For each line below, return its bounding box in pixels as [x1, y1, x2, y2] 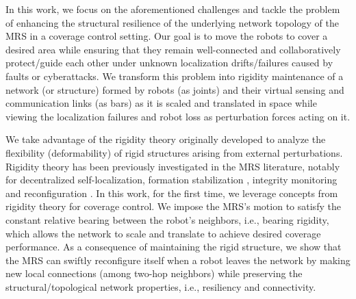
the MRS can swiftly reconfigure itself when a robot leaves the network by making [5, 252, 351, 267]
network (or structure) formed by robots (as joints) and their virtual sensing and [5, 82, 344, 96]
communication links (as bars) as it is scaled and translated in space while [5, 96, 317, 110]
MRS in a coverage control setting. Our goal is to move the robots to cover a [5, 29, 328, 43]
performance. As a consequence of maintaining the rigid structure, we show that [5, 239, 342, 254]
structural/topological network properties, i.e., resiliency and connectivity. [5, 279, 316, 294]
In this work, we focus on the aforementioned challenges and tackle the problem [5, 2, 340, 16]
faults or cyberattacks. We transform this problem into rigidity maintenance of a [5, 68, 344, 83]
